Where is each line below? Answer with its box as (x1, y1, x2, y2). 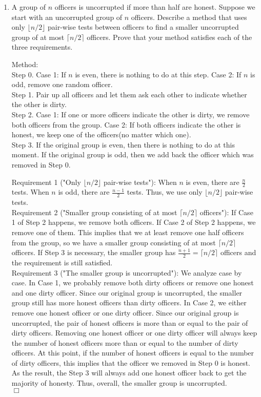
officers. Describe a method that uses (131, 11, 247, 22)
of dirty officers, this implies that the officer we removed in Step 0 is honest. (11, 357, 251, 368)
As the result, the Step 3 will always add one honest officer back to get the (11, 367, 247, 378)
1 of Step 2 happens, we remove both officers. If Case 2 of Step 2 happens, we (11, 217, 256, 227)
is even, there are (186, 176, 239, 187)
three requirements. (11, 41, 73, 52)
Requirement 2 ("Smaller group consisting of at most (11, 206, 177, 217)
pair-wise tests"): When (103, 176, 177, 187)
